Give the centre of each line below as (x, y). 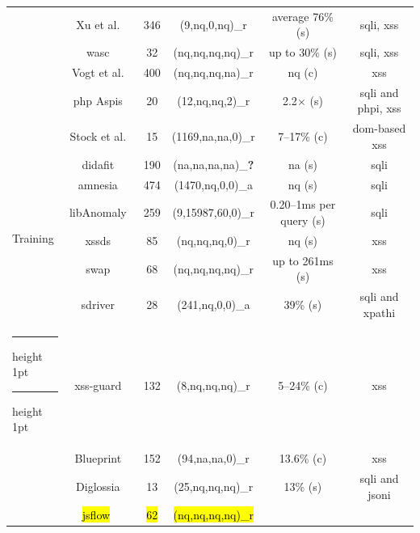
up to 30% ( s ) (302, 52)
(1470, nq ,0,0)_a (213, 184)
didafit (98, 164)
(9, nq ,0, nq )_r (213, 24)
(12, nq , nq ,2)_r (214, 100)
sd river (98, 304)
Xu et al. (98, 24)
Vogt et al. (98, 72)
